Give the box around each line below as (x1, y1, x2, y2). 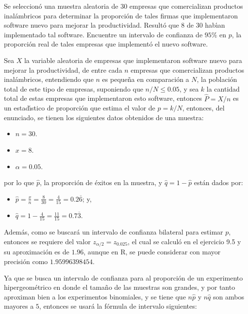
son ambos (213, 291, 244, 301)
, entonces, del (182, 103, 225, 113)
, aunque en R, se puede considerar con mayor (83, 247, 221, 257)
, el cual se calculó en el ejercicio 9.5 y (128, 236, 241, 246)
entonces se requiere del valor (4, 236, 91, 246)
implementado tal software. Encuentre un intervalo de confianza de (4, 29, 203, 39)
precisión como (4, 256, 48, 266)
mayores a (4, 301, 34, 311)
